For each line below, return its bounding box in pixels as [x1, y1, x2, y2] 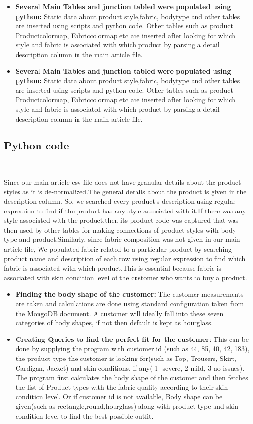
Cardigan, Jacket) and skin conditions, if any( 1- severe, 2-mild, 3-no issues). [15, 362, 245, 373]
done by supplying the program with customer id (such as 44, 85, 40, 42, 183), [15, 343, 250, 354]
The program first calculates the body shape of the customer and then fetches [15, 372, 248, 382]
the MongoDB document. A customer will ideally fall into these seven [15, 308, 224, 318]
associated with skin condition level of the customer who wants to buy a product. [4, 272, 247, 282]
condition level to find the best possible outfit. [15, 410, 154, 421]
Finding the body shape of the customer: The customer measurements [15, 289, 244, 299]
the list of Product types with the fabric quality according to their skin [15, 382, 228, 392]
